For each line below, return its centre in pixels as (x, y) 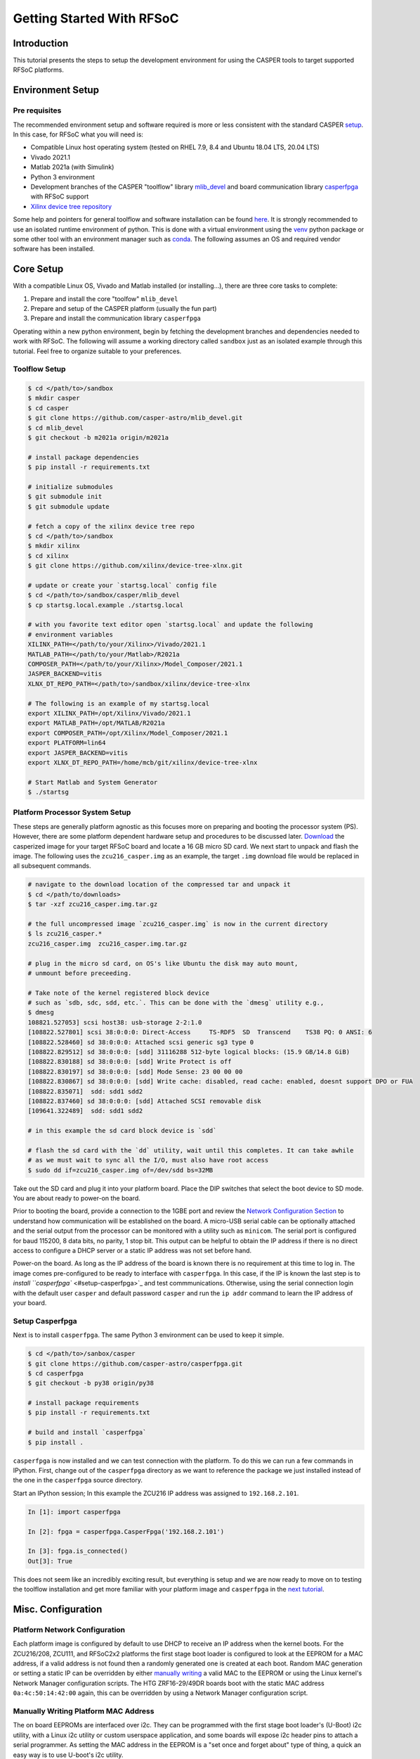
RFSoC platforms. (39, 70)
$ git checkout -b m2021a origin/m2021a (98, 438)
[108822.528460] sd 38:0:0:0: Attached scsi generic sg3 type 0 (141, 1042)
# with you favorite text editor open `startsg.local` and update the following (170, 625)
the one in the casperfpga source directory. (78, 1480)
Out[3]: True (50, 1561)
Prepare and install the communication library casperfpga (116, 318)
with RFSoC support (60, 196)
